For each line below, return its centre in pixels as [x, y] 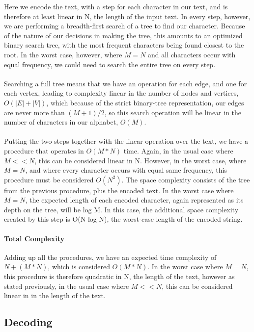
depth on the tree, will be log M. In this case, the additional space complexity [121, 209]
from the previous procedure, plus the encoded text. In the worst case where [119, 190]
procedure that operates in [44, 150]
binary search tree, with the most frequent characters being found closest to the [124, 45]
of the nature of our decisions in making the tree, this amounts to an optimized [123, 35]
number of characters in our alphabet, [61, 122]
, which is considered [79, 267]
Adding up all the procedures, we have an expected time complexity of [110, 257]
